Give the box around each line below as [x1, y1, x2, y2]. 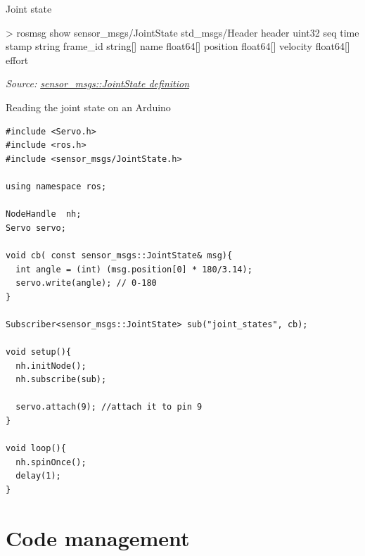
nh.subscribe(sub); [15, 374, 107, 385]
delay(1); [15, 471, 61, 481]
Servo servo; [6, 222, 66, 233]
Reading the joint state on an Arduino [6, 99, 171, 114]
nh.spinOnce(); [15, 457, 87, 467]
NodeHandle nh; [6, 209, 82, 220]
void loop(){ [6, 443, 66, 454]
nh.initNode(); [15, 360, 87, 371]
